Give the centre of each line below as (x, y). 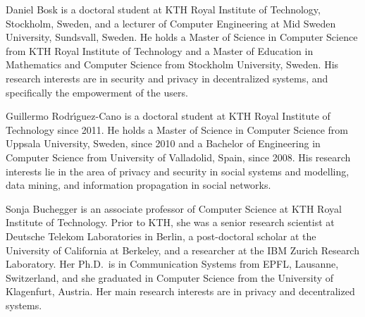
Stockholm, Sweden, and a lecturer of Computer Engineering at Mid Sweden (171, 23)
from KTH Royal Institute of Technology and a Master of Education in (160, 50)
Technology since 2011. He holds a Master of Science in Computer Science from (177, 129)
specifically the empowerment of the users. (97, 92)
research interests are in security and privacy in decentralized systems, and (167, 78)
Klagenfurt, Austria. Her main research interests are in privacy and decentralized (180, 291)
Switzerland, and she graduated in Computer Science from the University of (170, 277)
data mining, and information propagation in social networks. (138, 185)
